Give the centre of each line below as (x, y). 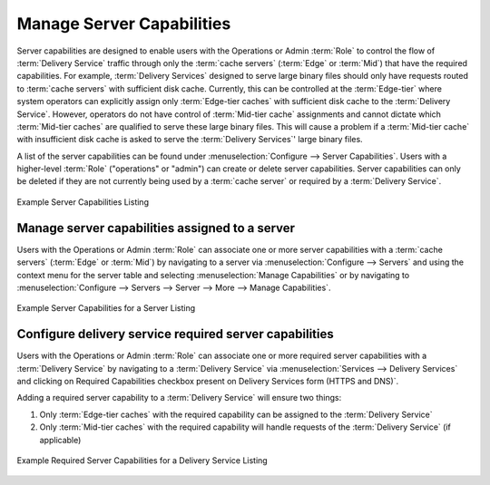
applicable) (60, 440)
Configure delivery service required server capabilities (176, 334)
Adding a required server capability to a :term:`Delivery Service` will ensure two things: (179, 398)
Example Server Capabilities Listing (83, 202)
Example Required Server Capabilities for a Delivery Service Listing (142, 460)
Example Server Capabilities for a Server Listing (106, 308)
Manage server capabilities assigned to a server (156, 228)
